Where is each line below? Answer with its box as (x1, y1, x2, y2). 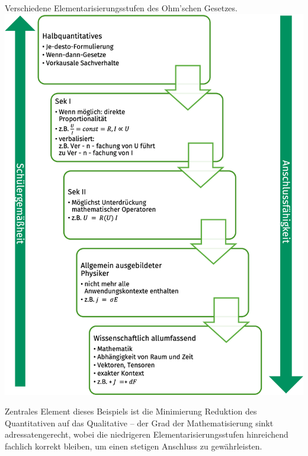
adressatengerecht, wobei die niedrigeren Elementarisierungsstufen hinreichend (5, 428, 288, 441)
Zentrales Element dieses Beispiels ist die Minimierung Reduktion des (5, 405, 257, 417)
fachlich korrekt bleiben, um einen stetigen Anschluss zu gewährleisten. (5, 439, 262, 452)
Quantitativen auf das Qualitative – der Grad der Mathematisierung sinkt (5, 416, 274, 429)
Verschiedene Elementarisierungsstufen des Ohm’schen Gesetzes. (5, 2, 238, 14)
